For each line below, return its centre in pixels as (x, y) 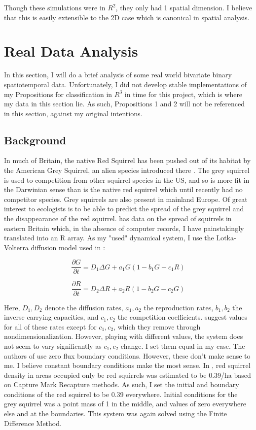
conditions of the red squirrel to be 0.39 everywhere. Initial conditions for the (121, 394)
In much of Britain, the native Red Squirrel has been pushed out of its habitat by (128, 160)
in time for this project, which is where (183, 94)
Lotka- (226, 238)
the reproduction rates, (179, 307)
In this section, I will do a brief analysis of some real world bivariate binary (118, 75)
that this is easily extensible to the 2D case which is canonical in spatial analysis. (127, 17)
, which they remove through (157, 326)
